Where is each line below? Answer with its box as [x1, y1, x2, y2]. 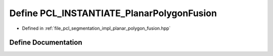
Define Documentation [9, 38, 82, 47]
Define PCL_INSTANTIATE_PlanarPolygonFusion [9, 8, 217, 19]
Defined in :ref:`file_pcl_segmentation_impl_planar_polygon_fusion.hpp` [22, 25, 171, 31]
